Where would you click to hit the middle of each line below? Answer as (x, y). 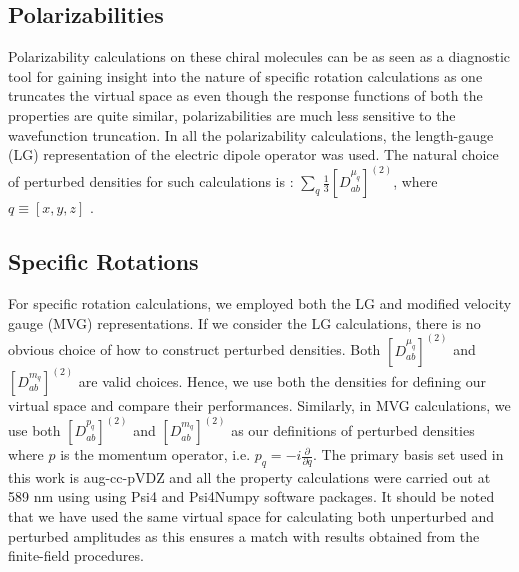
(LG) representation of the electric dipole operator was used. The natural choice (253, 154)
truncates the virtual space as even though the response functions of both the (245, 95)
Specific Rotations (103, 261)
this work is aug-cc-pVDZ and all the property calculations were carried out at (249, 476)
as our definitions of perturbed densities (353, 430)
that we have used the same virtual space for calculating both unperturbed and (251, 516)
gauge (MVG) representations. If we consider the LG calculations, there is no (244, 322)
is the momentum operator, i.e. (155, 454)
